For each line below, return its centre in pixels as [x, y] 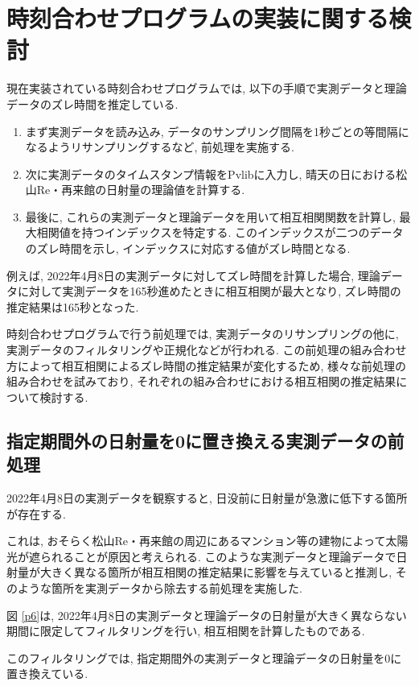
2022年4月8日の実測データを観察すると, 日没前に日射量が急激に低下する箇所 [207, 498]
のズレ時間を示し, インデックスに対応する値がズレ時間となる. [188, 248]
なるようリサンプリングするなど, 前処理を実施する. [160, 147]
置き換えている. [47, 674]
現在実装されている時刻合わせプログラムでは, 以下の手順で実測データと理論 [207, 88]
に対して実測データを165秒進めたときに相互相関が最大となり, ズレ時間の [209, 291]
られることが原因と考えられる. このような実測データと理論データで [218, 556]
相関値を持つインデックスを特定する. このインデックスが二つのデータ [220, 232]
